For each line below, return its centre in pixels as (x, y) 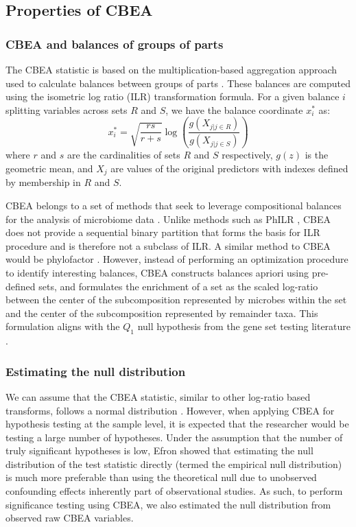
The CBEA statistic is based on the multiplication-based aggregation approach (171, 69)
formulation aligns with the (63, 326)
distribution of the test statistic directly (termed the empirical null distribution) (174, 464)
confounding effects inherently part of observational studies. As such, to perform (174, 491)
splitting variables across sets (67, 109)
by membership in (43, 182)
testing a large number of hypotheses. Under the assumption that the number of (174, 437)
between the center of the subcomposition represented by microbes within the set (176, 300)
